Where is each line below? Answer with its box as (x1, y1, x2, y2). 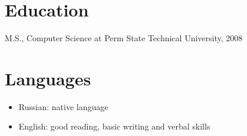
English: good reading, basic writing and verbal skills (18, 120, 210, 132)
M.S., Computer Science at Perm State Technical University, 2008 (5, 32, 243, 44)
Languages (5, 66, 91, 90)
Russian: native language (18, 100, 108, 112)
